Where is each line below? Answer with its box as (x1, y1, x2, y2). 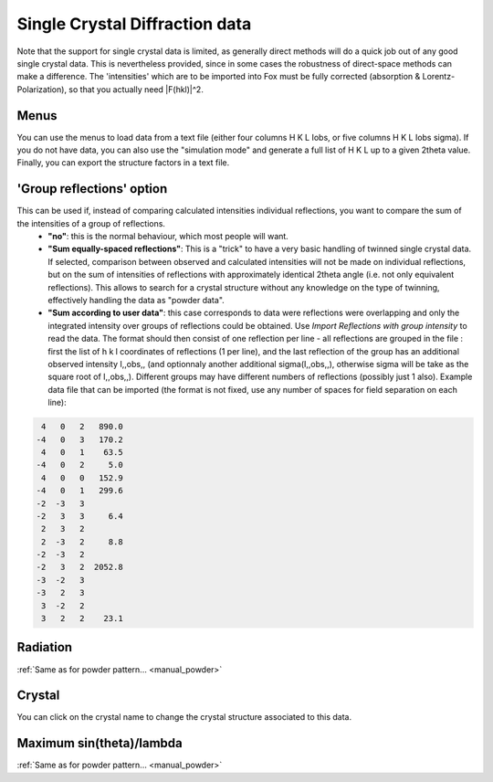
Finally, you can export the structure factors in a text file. (16, 157, 230, 168)
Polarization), (16, 83, 68, 95)
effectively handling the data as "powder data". (47, 295, 226, 306)
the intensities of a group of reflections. (16, 217, 166, 228)
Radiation (16, 639, 73, 655)
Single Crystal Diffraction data (16, 14, 252, 34)
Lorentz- (422, 71, 456, 82)
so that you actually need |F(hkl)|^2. (68, 83, 205, 95)
